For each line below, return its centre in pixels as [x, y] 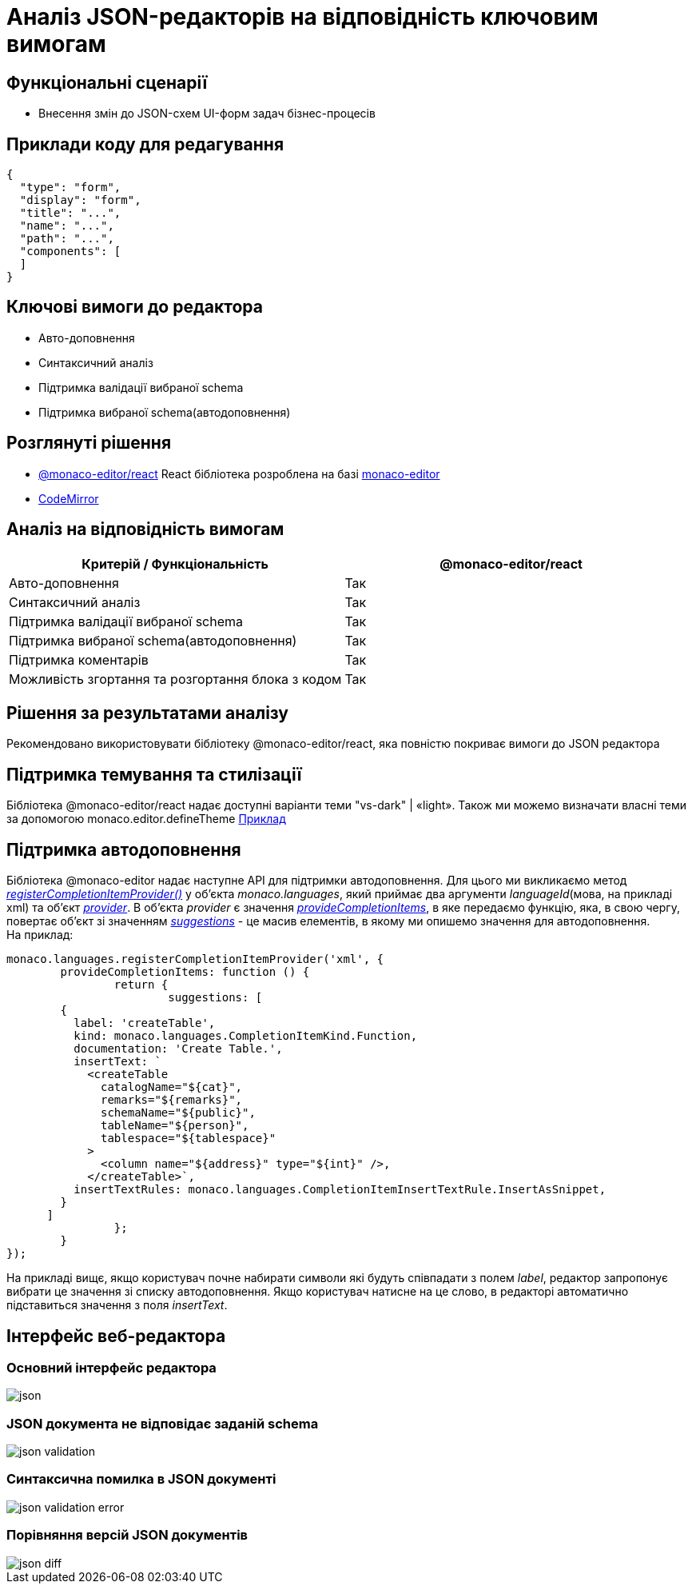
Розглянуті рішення [89, 443]
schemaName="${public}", [178, 1113]
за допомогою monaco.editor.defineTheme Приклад [146, 819]
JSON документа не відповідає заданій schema [163, 1423]
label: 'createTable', [145, 1023]
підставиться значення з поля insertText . [117, 1305]
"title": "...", [70, 213]
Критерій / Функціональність [175, 563]
